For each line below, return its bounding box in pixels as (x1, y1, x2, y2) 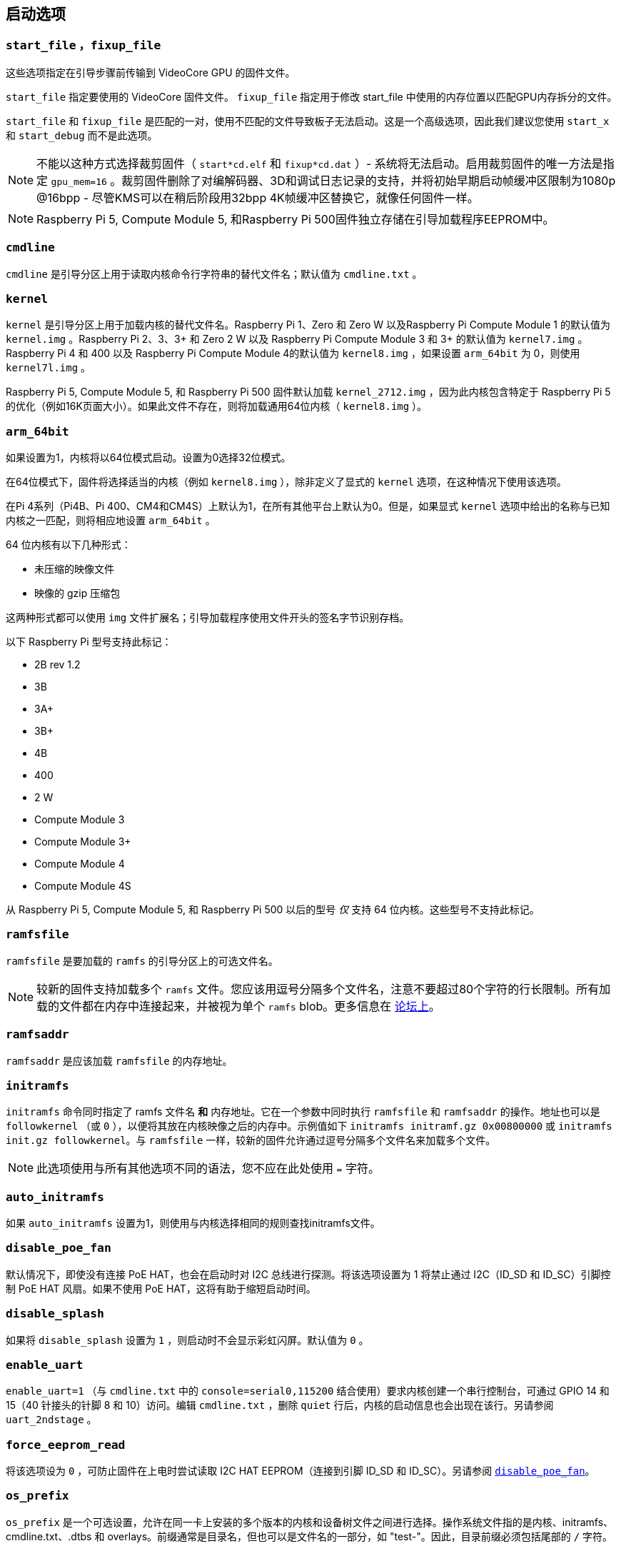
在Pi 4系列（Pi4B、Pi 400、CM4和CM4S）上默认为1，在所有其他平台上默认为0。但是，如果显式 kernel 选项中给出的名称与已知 (6, 500, 610, 513)
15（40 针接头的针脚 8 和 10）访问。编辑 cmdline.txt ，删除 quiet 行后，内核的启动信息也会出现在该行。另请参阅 (6, 1399, 554, 1412)
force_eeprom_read (6, 1437, 126, 1452)
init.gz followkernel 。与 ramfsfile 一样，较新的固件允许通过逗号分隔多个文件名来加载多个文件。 (6, 1134, 496, 1147)
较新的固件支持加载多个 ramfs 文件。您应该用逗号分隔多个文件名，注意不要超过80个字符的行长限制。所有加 (36, 981, 611, 996)
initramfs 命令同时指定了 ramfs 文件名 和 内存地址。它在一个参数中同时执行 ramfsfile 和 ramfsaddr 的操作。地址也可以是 (6, 1105, 600, 1118)
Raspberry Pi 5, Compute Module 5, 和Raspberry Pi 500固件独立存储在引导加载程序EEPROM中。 (36, 211, 555, 226)
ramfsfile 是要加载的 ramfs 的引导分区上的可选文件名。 (6, 954, 278, 967)
